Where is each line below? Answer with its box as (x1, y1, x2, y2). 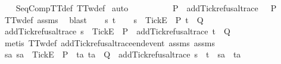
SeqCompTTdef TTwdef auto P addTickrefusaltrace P (15, 2, 277, 14)
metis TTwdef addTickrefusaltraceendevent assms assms (4, 36, 215, 49)
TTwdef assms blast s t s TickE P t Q (4, 13, 204, 25)
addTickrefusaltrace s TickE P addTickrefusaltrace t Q (4, 25, 230, 37)
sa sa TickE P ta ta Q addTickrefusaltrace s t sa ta (4, 48, 241, 60)
